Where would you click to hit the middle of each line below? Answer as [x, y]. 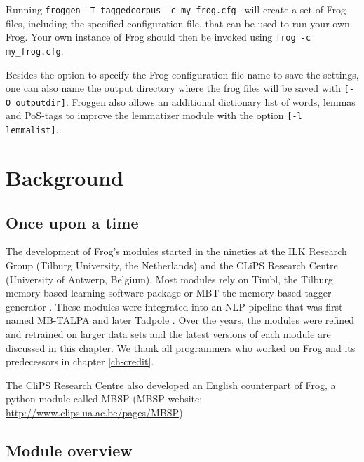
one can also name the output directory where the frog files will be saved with [173, 88]
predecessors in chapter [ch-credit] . [80, 361]
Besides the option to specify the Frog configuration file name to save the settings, [182, 74]
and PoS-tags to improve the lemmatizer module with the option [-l [154, 115]
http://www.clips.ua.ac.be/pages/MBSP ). [96, 412]
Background [65, 177]
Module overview [69, 450]
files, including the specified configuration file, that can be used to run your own [178, 23]
